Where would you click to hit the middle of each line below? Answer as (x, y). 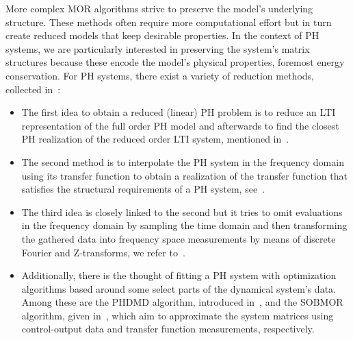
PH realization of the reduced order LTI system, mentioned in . (155, 139)
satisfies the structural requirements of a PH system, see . (143, 189)
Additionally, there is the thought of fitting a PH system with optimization (179, 275)
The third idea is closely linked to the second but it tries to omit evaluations (182, 211)
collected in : (33, 89)
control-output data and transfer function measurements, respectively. (168, 329)
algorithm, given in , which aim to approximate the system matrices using (178, 315)
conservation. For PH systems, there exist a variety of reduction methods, (160, 75)
